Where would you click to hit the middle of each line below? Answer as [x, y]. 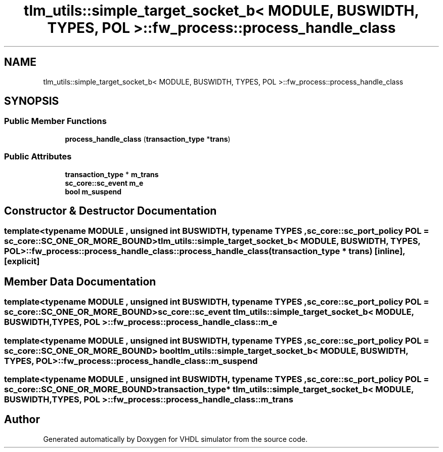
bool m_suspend [93, 191]
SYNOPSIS [32, 101]
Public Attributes [38, 157]
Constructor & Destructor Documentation [110, 211]
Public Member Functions [55, 121]
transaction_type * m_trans [112, 174]
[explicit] [22, 261]
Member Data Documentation [80, 281]
